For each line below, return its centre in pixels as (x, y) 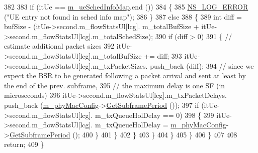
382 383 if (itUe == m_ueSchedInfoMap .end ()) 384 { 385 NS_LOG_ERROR (126, 7)
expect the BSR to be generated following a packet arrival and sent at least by (125, 75)
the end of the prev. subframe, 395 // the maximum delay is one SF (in (115, 85)
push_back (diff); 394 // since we (202, 65)
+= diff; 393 (163, 55)
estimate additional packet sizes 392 (59, 46)
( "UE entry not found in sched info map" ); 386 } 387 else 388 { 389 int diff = (123, 16)
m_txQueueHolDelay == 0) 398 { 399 (154, 115)
